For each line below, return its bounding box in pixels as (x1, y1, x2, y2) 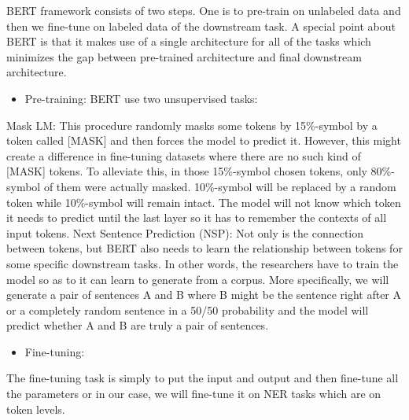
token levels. (6, 400, 65, 417)
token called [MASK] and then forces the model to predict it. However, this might (6, 132, 401, 149)
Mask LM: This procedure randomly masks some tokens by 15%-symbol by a (6, 116, 378, 133)
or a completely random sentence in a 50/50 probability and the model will (6, 301, 369, 318)
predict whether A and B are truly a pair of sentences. (6, 317, 269, 333)
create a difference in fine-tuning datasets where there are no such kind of (6, 147, 361, 164)
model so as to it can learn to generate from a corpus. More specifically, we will (6, 271, 389, 287)
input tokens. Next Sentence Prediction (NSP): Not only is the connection (6, 224, 364, 241)
